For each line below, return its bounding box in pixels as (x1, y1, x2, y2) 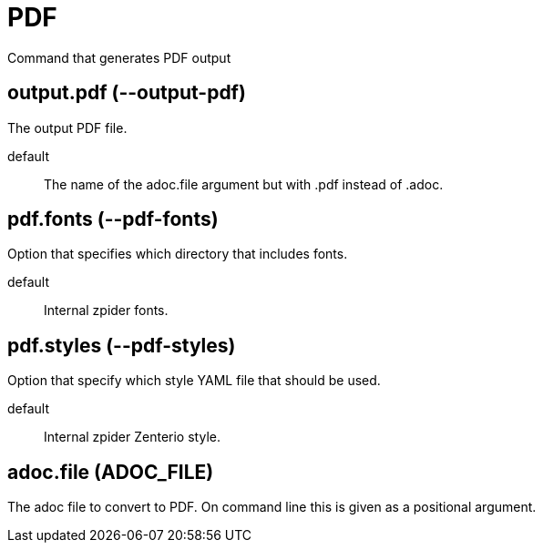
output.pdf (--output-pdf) (7, 81, 246, 105)
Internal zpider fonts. (44, 302, 169, 319)
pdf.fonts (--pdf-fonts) (7, 208, 219, 231)
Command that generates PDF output (7, 49, 231, 66)
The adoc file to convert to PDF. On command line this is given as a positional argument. (7, 499, 537, 515)
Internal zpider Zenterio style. (44, 429, 220, 445)
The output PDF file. (7, 119, 128, 136)
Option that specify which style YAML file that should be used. (7, 372, 381, 389)
